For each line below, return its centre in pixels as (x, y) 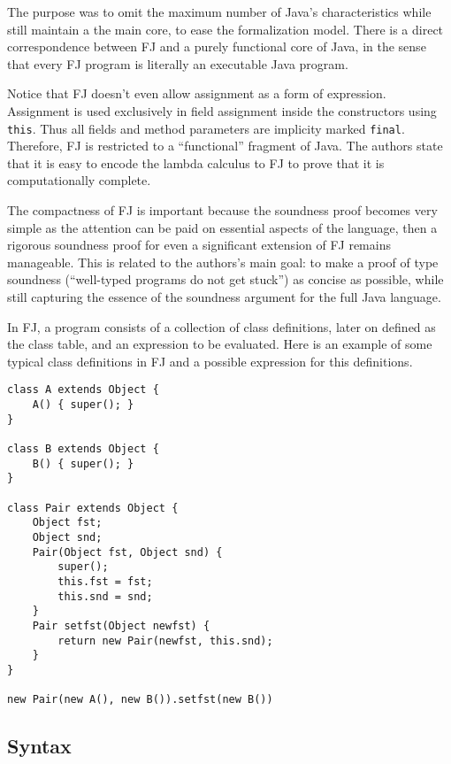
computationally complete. (79, 180)
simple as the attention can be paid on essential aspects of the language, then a (222, 227)
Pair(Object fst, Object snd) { (127, 552)
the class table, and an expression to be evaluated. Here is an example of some (220, 344)
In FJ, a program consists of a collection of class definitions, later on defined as (222, 326)
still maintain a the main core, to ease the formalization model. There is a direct (225, 29)
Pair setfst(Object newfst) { (121, 625)
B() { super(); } (83, 463)
